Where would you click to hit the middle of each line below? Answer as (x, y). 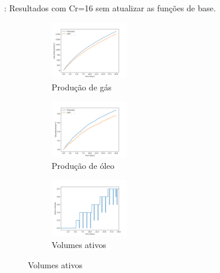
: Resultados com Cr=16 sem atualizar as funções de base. (110, 8)
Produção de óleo (83, 166)
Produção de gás (82, 87)
